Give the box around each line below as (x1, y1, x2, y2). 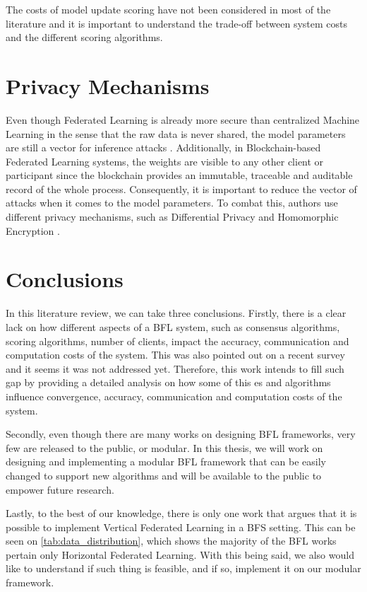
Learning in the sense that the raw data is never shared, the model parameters (6, 126, 346, 141)
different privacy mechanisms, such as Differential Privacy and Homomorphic (6, 209, 339, 224)
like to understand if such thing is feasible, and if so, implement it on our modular (6, 561, 361, 576)
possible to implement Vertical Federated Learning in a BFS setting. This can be (6, 519, 356, 534)
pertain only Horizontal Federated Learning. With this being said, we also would (6, 547, 354, 562)
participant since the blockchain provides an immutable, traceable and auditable (6, 168, 353, 182)
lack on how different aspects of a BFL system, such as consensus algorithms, (6, 319, 340, 334)
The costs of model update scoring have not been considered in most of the (6, 2, 331, 16)
